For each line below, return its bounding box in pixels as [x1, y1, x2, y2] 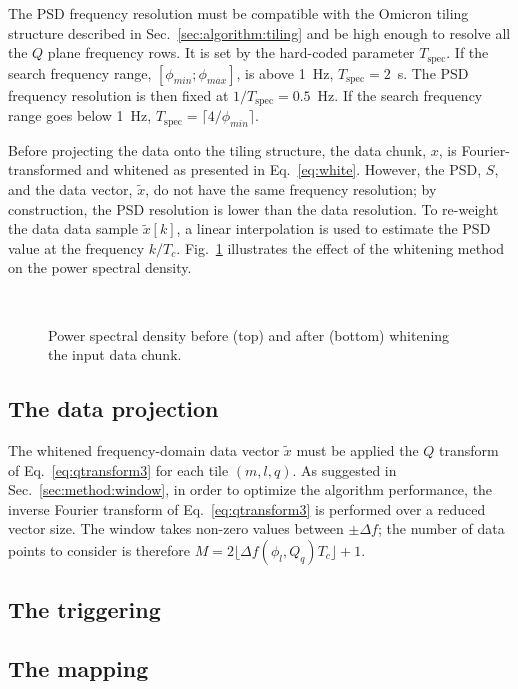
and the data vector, [8, 179, 133, 200]
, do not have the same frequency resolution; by [145, 179, 437, 200]
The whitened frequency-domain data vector [8, 440, 280, 461]
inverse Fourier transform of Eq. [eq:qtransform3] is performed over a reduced [8, 498, 486, 519]
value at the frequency [8, 237, 145, 258]
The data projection [8, 393, 219, 424]
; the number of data [377, 518, 505, 539]
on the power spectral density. [8, 257, 192, 278]
